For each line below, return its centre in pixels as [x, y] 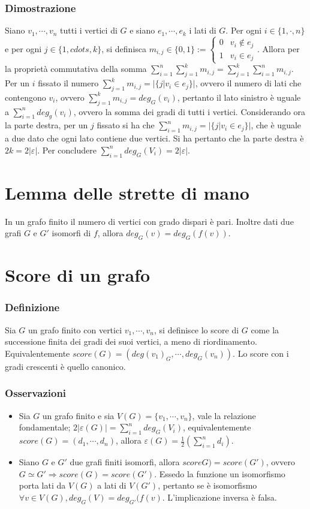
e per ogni [23, 48]
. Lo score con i [261, 353]
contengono [25, 97]
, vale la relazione [224, 415]
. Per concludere [67, 150]
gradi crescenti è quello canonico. [65, 366]
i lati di [203, 30]
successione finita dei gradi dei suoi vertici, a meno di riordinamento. [131, 341]
